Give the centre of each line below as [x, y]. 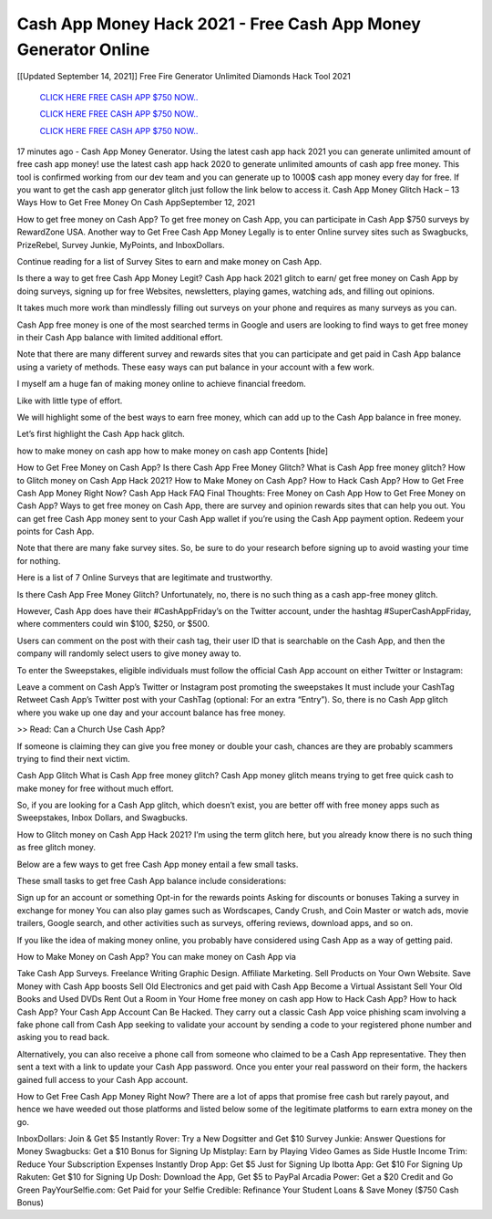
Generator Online [83, 49]
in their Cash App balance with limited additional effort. [120, 337]
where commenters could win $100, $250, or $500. [113, 624]
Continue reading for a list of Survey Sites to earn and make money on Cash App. [169, 262]
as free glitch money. [56, 848]
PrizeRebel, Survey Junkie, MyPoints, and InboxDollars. [121, 245]
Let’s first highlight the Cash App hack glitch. [101, 434]
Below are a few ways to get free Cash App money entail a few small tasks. [158, 864]
